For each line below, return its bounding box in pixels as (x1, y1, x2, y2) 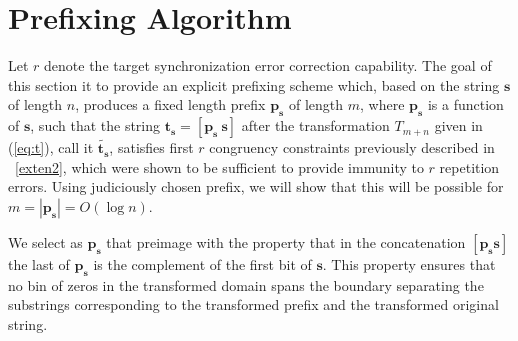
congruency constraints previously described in (209, 137, 495, 158)
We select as (8, 231, 83, 252)
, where (360, 94, 405, 115)
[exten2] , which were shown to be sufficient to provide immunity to (15, 156, 424, 177)
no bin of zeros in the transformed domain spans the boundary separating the (8, 274, 484, 295)
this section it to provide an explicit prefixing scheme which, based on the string (8, 74, 500, 95)
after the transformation (241, 115, 390, 136)
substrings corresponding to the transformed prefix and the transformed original (8, 294, 499, 315)
